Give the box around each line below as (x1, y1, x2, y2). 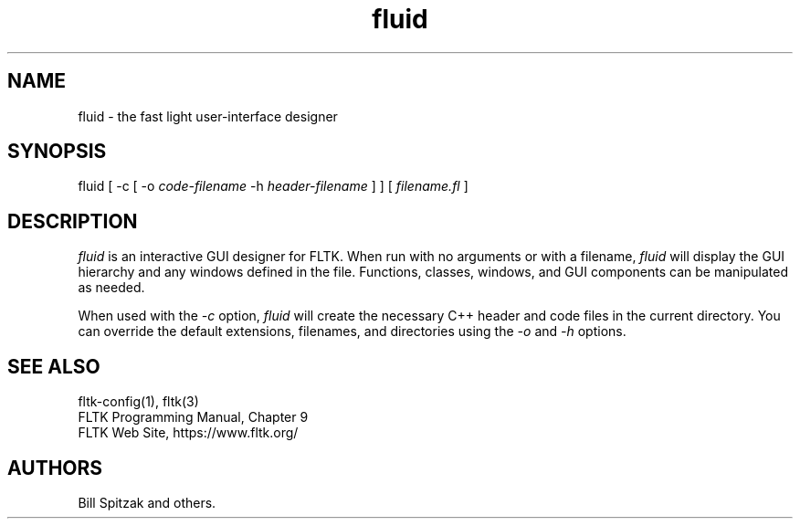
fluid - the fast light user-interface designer (78, 108, 338, 124)
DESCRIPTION (7, 209, 138, 233)
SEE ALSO (7, 354, 100, 378)
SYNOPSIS (7, 140, 107, 163)
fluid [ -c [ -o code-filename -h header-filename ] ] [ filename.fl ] (78, 178, 468, 195)
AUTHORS (7, 456, 103, 479)
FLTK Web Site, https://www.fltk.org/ (78, 425, 299, 441)
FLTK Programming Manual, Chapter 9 (78, 409, 309, 426)
